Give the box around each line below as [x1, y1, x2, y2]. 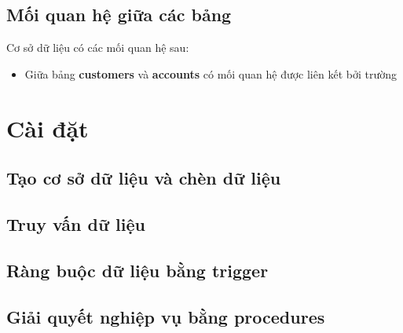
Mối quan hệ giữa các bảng [6, 2, 232, 27]
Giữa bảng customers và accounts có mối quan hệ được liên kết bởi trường [24, 65, 397, 82]
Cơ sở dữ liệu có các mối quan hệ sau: [6, 39, 189, 56]
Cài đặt [6, 112, 89, 144]
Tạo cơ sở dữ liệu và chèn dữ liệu [6, 166, 281, 190]
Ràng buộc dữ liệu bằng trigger [6, 258, 269, 282]
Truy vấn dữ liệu [6, 211, 145, 236]
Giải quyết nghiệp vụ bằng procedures [6, 304, 325, 328]
